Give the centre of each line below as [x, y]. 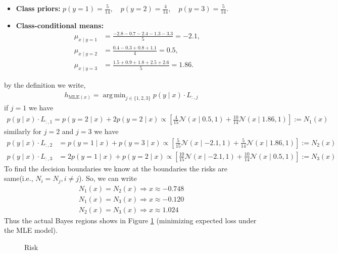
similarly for [23, 131]
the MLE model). [31, 230]
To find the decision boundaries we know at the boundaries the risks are [116, 168]
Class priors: [38, 8]
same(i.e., [19, 178]
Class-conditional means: [60, 25]
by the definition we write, [45, 85]
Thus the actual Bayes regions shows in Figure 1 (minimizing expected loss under [130, 220]
